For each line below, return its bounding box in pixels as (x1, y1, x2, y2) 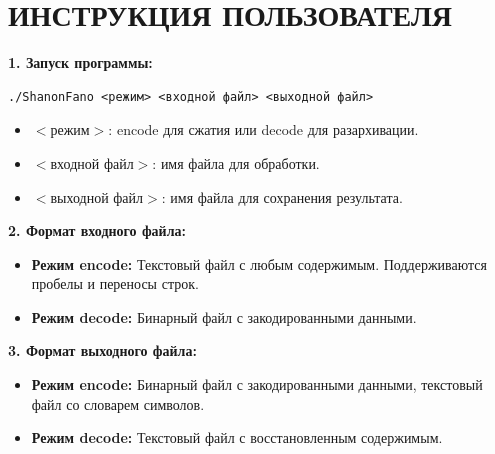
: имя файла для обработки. (152, 152, 320, 173)
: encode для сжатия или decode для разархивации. (108, 119, 419, 140)
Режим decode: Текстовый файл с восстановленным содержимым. (31, 427, 443, 448)
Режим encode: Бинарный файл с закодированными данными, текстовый (31, 374, 483, 395)
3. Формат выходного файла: (8, 340, 197, 361)
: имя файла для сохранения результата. (161, 186, 403, 207)
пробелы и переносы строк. (31, 273, 199, 294)
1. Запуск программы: (8, 52, 153, 73)
